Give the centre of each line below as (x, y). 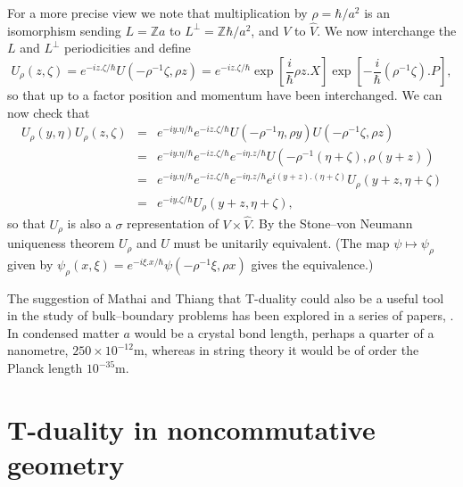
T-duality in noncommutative (191, 429)
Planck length (45, 368)
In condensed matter (63, 332)
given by (30, 264)
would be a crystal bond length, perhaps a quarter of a (284, 332)
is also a (89, 223)
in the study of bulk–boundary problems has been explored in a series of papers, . (231, 315)
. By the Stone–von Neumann (332, 223)
